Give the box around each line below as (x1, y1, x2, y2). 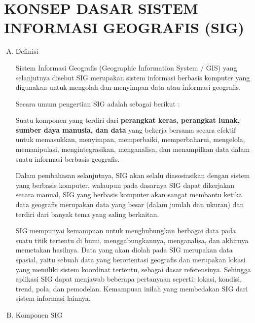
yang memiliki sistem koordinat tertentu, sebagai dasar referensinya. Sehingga (15, 264, 251, 274)
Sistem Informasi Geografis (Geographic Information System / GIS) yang (15, 62, 237, 72)
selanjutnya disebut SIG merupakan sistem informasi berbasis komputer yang (15, 72, 250, 82)
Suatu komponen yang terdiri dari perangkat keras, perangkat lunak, (15, 115, 240, 125)
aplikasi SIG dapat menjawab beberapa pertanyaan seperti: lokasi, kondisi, (15, 274, 242, 284)
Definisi (15, 46, 38, 56)
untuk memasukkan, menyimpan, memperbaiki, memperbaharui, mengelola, (15, 134, 245, 144)
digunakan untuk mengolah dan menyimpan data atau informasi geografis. (15, 82, 241, 92)
